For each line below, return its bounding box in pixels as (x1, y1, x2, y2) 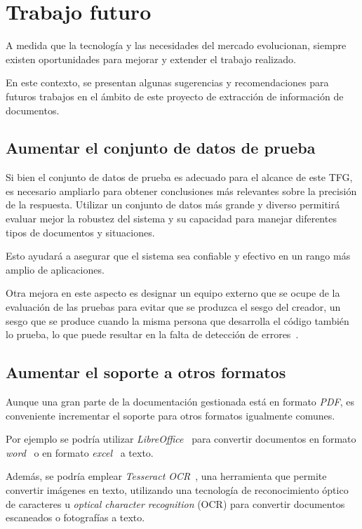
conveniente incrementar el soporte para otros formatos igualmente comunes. (6, 408, 335, 422)
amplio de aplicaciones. (6, 262, 105, 276)
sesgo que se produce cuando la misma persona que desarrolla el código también (6, 313, 349, 328)
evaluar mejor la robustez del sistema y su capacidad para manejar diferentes (6, 211, 337, 226)
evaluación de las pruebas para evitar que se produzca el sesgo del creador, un (6, 300, 341, 314)
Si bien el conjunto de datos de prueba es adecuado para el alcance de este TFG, (6, 170, 353, 185)
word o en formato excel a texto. (6, 445, 154, 460)
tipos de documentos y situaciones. (6, 225, 155, 239)
